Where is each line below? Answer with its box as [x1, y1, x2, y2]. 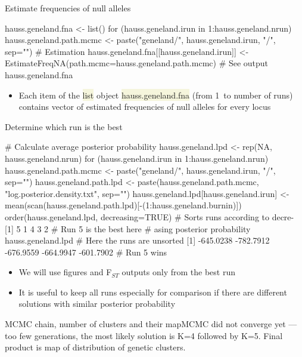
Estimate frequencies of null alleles [5, 2, 131, 14]
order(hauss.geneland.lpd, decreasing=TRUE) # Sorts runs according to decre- [5, 210, 294, 223]
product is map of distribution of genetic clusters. [5, 341, 186, 353]
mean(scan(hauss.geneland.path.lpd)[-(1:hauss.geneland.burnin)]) [5, 199, 242, 211]
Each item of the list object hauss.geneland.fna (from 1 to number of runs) [18, 88, 293, 101]
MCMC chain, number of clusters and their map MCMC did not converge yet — [5, 318, 297, 330]
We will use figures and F [18, 266, 112, 278]
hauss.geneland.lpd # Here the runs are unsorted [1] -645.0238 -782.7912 [5, 234, 270, 247]
